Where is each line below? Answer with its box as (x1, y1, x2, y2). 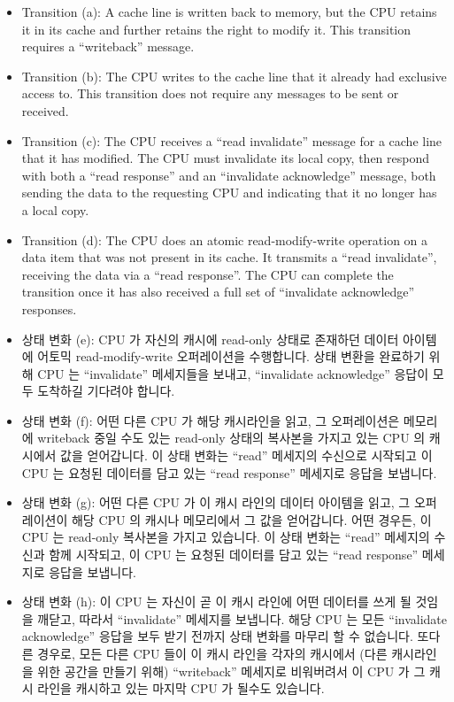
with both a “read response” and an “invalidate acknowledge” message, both (21, 166, 436, 184)
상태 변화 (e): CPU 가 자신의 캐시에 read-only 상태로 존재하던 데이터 (21, 329, 399, 348)
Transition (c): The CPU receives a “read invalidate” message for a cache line (21, 131, 442, 150)
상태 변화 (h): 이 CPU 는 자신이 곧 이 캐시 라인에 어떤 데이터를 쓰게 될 (21, 592, 412, 611)
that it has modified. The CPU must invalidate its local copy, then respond (21, 149, 430, 167)
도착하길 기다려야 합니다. (37, 382, 175, 400)
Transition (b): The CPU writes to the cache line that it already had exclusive (21, 66, 447, 85)
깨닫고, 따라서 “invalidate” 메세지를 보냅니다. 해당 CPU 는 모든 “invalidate (37, 609, 448, 628)
